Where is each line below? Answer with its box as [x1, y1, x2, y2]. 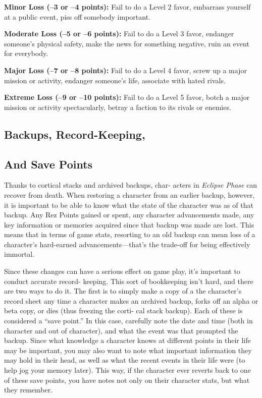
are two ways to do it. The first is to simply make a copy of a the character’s [4, 286, 242, 296]
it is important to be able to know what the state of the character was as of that [4, 199, 253, 210]
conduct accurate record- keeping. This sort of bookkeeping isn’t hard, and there [4, 275, 253, 286]
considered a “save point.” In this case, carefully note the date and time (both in [4, 315, 253, 326]
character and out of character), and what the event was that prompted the [4, 325, 238, 335]
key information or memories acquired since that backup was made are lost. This [4, 219, 254, 230]
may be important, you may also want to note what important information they [4, 345, 252, 355]
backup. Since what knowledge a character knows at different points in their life [4, 335, 251, 346]
